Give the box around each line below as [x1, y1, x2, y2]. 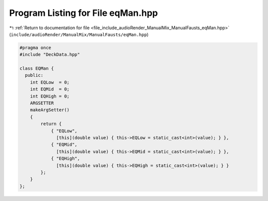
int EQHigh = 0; [30, 93, 69, 99]
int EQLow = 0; [30, 79, 69, 85]
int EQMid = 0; [30, 87, 69, 92]
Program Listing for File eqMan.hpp [9, 7, 158, 18]
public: [25, 72, 44, 78]
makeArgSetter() [30, 107, 69, 113]
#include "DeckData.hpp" [19, 52, 80, 57]
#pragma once [19, 45, 52, 50]
